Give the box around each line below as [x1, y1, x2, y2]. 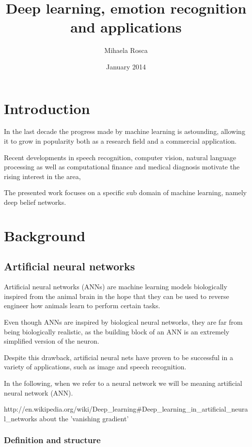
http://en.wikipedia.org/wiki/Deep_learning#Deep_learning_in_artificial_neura [4, 404, 248, 414]
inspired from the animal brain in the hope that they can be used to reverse [4, 291, 229, 301]
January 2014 [106, 61, 146, 71]
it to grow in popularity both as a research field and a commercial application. [4, 136, 237, 146]
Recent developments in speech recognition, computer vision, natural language [4, 152, 236, 162]
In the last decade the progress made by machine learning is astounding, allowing [4, 126, 245, 136]
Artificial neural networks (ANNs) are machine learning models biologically [4, 281, 227, 292]
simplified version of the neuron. [4, 336, 99, 346]
